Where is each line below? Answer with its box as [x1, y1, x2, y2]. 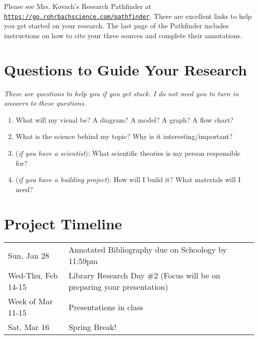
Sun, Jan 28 [8, 249, 49, 261]
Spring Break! [68, 321, 117, 333]
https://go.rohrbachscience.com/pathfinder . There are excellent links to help [4, 10, 252, 21]
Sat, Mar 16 [8, 321, 50, 333]
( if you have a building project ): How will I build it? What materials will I [15, 174, 241, 185]
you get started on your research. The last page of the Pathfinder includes [4, 20, 229, 31]
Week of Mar [8, 295, 53, 307]
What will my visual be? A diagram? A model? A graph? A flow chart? [15, 114, 234, 125]
